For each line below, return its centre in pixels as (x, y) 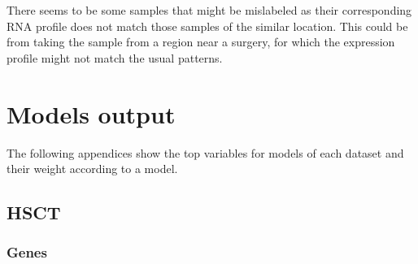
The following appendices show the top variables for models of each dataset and (205, 152)
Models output (91, 113)
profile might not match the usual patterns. (115, 57)
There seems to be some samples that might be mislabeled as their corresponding (209, 10)
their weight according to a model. (92, 169)
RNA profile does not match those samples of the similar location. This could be (207, 26)
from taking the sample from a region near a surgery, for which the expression (201, 42)
